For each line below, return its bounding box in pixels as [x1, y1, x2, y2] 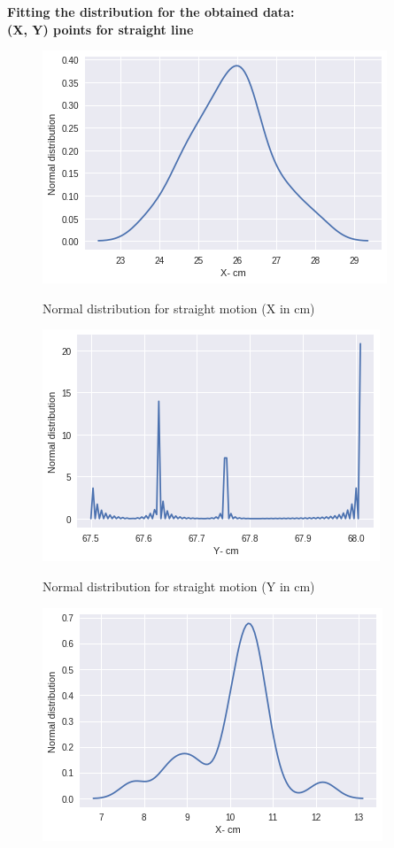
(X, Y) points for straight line [7, 19, 194, 38]
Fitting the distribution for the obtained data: [7, 3, 295, 20]
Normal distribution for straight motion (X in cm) [42, 298, 315, 317]
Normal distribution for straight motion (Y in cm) [42, 576, 315, 595]
